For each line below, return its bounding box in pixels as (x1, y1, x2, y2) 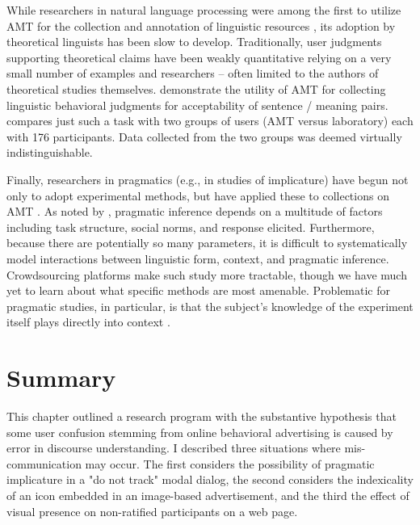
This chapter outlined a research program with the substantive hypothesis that (6, 408, 397, 424)
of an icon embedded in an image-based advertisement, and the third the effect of (6, 486, 409, 503)
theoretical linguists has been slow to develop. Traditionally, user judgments (6, 33, 382, 50)
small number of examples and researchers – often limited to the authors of (6, 65, 379, 82)
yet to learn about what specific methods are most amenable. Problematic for (6, 282, 391, 299)
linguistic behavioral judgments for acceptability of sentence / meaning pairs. (6, 96, 388, 113)
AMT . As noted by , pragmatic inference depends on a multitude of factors (6, 203, 383, 220)
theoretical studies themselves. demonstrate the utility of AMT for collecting (6, 80, 386, 97)
